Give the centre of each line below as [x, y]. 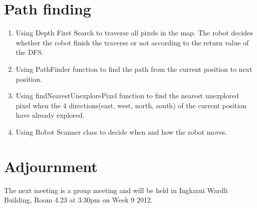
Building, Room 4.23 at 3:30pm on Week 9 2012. [78, 200]
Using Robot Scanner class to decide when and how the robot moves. [122, 131]
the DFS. [30, 52]
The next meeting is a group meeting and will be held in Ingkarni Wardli [116, 190]
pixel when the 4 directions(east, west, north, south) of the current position [131, 105]
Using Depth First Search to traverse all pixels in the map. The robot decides [134, 33]
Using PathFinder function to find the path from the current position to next [134, 69]
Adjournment [51, 166]
